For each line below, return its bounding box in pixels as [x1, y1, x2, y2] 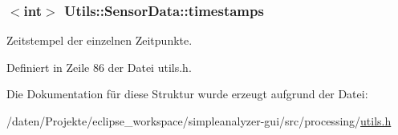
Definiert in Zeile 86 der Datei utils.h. [6, 58, 192, 75]
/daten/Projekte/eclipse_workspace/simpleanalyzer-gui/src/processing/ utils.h [6, 113, 392, 129]
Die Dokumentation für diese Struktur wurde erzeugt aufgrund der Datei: [6, 85, 368, 102]
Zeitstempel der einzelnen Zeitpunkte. [6, 32, 193, 49]
